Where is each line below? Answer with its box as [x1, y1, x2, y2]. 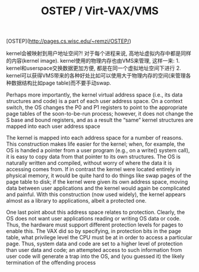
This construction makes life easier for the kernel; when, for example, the [6, 140, 185, 148]
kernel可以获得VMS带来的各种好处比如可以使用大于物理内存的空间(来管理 [6, 72, 186, 79]
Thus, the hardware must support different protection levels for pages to [6, 221, 184, 229]
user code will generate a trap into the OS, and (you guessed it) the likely [6, 253, 185, 260]
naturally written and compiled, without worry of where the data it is [6, 159, 172, 167]
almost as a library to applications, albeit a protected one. [6, 197, 147, 204]
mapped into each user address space [6, 123, 100, 130]
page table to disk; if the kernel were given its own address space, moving [6, 178, 188, 185]
